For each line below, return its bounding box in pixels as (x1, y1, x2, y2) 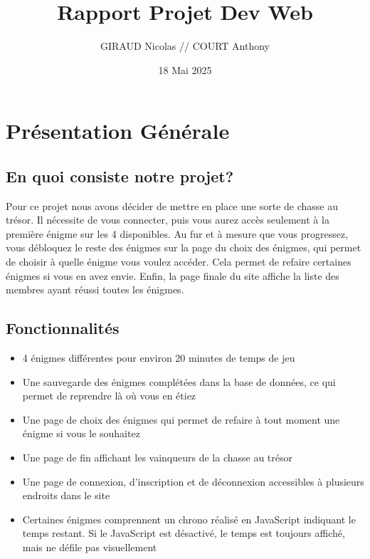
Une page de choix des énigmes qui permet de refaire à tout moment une (22, 412, 340, 427)
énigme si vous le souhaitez (22, 426, 140, 441)
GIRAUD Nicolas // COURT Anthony (100, 38, 270, 53)
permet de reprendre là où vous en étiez (22, 388, 196, 403)
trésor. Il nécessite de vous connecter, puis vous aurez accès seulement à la (6, 212, 329, 227)
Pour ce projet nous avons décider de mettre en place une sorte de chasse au (6, 198, 338, 213)
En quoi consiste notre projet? (6, 164, 234, 187)
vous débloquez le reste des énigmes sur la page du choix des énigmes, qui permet (6, 240, 361, 255)
